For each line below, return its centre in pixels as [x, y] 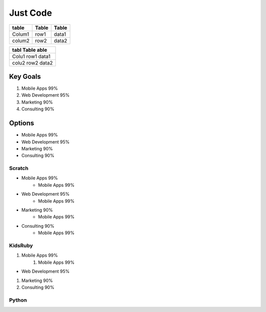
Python [18, 300]
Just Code [31, 13]
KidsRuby [21, 245]
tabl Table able [30, 50]
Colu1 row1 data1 [31, 56]
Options [22, 123]
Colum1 [21, 34]
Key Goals [25, 76]
